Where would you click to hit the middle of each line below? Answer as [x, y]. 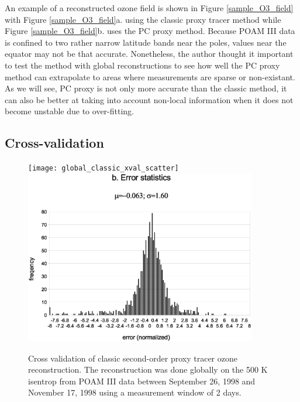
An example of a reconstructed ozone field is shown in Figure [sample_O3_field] [149, 8]
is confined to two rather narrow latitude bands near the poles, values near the [146, 42]
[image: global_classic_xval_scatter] [104, 168]
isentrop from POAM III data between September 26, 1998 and [142, 381]
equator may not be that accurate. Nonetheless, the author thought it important [149, 54]
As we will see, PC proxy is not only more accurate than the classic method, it [146, 88]
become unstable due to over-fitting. [70, 111]
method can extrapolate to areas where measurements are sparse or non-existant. [150, 76]
